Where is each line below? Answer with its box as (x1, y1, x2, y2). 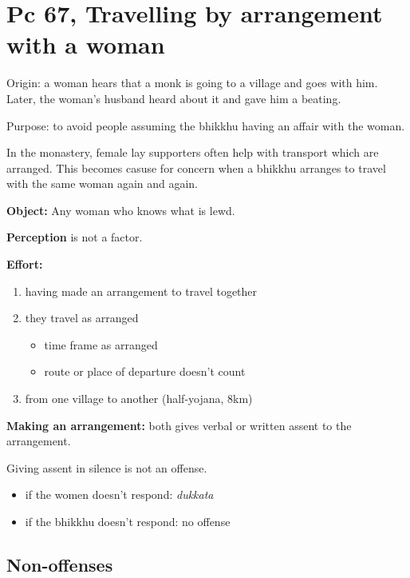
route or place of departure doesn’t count (44, 363, 246, 380)
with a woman (6, 28, 165, 61)
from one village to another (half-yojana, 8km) (25, 390, 253, 407)
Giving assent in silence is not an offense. (6, 459, 207, 476)
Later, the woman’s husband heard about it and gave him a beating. (6, 90, 341, 106)
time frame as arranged (44, 336, 158, 353)
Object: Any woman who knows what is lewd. (6, 201, 235, 218)
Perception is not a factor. (6, 229, 143, 245)
